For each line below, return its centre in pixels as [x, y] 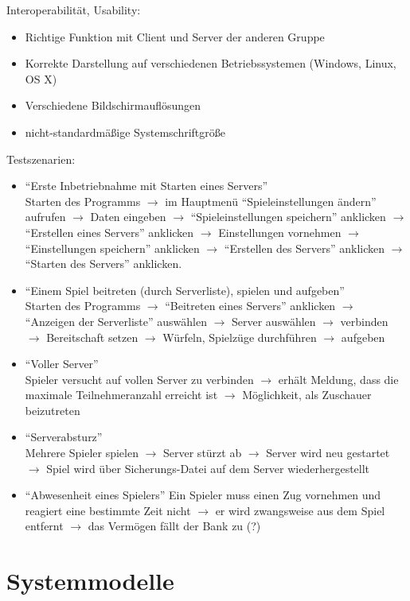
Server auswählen [274, 321]
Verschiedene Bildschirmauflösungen [113, 105]
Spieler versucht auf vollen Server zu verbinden [139, 379]
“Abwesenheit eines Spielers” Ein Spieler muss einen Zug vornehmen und [203, 495]
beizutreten [53, 410]
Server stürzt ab [203, 453]
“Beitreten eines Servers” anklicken [250, 306]
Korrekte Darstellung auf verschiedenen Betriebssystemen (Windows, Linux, [211, 63]
